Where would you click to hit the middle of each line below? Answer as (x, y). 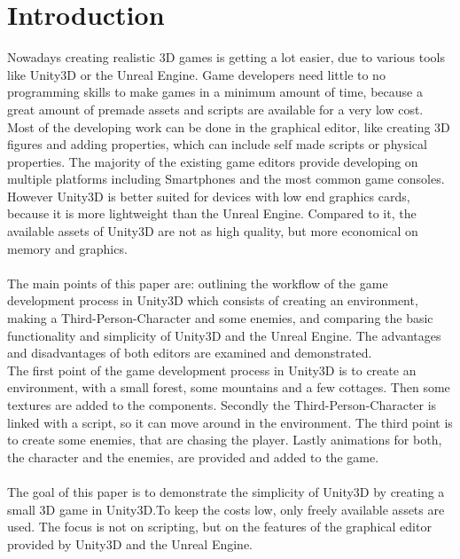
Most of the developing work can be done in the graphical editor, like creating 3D (229, 126)
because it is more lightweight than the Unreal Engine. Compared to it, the (212, 213)
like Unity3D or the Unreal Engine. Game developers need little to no (196, 74)
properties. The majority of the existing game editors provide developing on (213, 161)
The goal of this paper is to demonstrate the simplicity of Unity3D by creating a (226, 491)
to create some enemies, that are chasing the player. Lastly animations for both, (225, 440)
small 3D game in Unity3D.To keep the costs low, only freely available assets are (226, 509)
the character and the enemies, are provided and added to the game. (193, 457)
